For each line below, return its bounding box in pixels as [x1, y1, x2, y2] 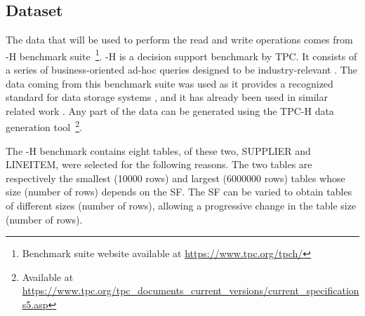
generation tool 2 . [6, 118, 82, 135]
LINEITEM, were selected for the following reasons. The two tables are [6, 157, 312, 172]
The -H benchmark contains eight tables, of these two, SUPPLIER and [6, 143, 311, 158]
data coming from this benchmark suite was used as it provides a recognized [6, 76, 333, 90]
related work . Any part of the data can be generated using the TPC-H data [6, 103, 334, 118]
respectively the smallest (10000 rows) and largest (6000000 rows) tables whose [6, 170, 345, 185]
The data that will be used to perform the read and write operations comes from [6, 32, 353, 47]
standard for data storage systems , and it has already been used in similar [6, 90, 328, 104]
